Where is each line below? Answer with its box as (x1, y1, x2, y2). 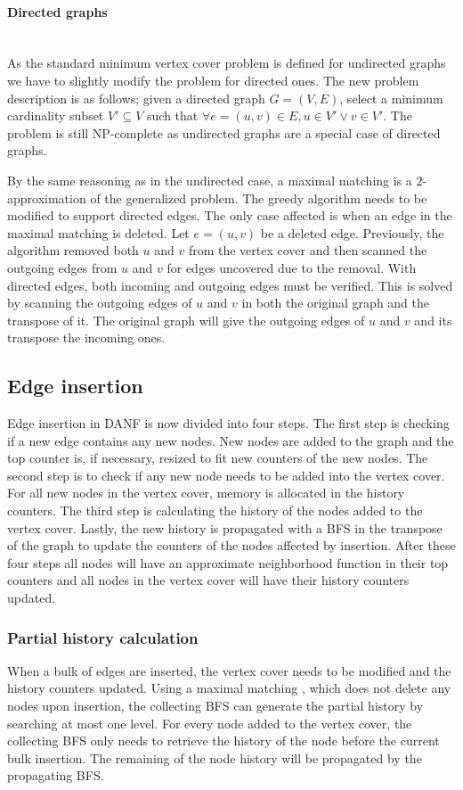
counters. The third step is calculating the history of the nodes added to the (7, 501, 423, 520)
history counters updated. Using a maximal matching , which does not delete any (7, 679, 451, 697)
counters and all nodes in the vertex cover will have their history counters (7, 571, 410, 589)
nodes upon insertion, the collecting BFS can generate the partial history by (7, 696, 424, 715)
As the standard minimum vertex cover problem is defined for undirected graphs (7, 53, 446, 72)
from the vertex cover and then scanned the (188, 241, 427, 259)
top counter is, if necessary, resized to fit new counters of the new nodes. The (7, 448, 428, 467)
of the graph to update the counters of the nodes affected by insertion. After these (7, 536, 456, 555)
